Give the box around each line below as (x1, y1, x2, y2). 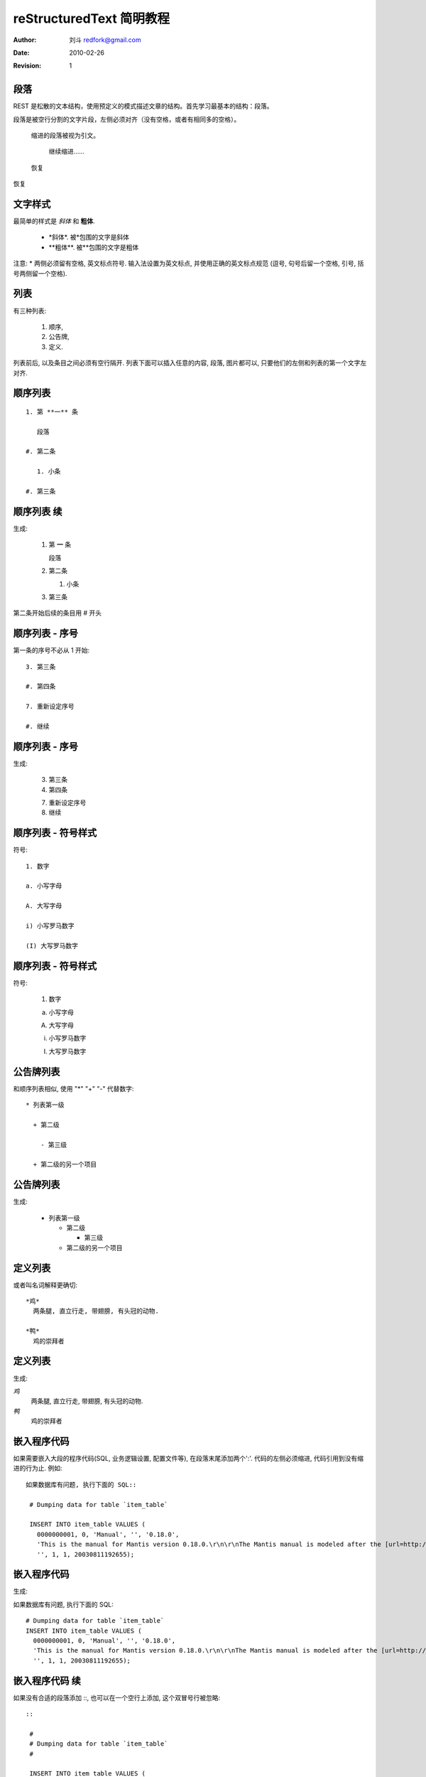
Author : (13, 36, 37, 44)
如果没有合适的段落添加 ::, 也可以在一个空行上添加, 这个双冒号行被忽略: (13, 1693, 220, 1702)
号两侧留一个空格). (13, 269, 67, 277)
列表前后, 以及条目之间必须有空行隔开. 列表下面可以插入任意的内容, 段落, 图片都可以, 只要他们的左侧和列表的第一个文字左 (13, 359, 367, 367)
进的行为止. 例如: (13, 1464, 63, 1473)
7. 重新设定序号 (26, 702, 75, 711)
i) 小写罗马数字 (26, 922, 75, 930)
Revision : (13, 61, 42, 70)
